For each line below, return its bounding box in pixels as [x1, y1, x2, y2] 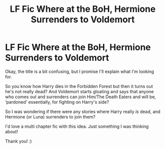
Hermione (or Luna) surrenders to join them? [5, 113, 96, 119]
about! [5, 128, 18, 134]
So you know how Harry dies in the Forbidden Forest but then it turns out [5, 83, 153, 89]
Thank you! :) [5, 138, 32, 144]
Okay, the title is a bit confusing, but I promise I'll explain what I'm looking [5, 68, 154, 74]
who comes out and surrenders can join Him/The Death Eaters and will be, [5, 94, 156, 100]
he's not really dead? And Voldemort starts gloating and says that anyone [5, 88, 154, 94]
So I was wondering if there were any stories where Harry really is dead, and [5, 109, 161, 114]
